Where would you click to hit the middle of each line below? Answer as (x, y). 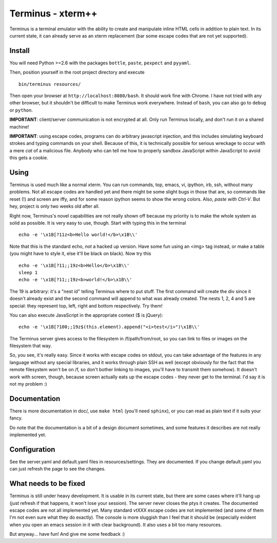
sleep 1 (28, 272)
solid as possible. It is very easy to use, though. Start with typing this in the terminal (98, 223)
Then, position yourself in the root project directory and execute (77, 73)
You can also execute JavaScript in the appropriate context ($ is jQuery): (86, 315)
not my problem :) (28, 384)
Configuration (32, 449)
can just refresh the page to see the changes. (58, 469)
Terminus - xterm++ (53, 13)
